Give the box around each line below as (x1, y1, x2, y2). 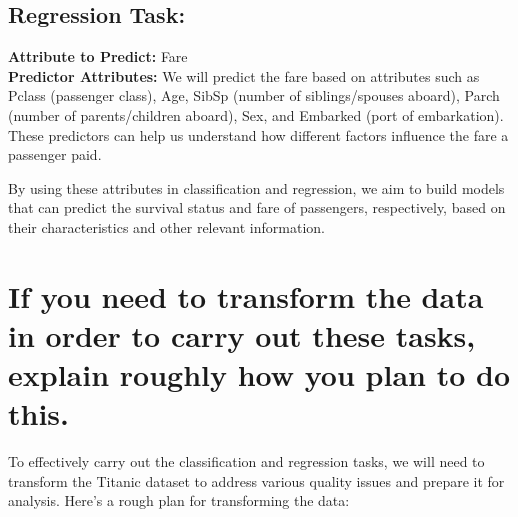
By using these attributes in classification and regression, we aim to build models (8, 177, 505, 198)
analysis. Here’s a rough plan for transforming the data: (8, 490, 350, 511)
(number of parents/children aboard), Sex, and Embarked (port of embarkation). (8, 104, 504, 125)
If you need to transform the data (8, 275, 484, 316)
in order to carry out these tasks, (8, 314, 476, 355)
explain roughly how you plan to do (8, 354, 511, 395)
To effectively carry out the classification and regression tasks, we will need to (8, 451, 485, 472)
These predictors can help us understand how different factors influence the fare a (8, 124, 509, 145)
